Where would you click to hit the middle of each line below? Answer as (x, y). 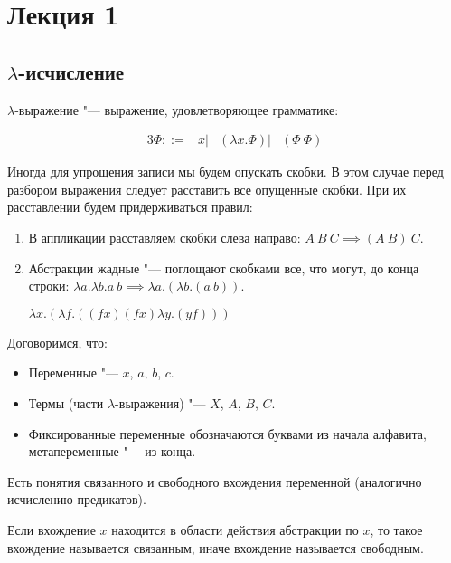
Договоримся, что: (57, 342)
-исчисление (71, 71)
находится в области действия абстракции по (235, 529)
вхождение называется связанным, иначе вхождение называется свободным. (216, 547)
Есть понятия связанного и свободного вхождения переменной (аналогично (215, 481)
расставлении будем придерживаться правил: (130, 207)
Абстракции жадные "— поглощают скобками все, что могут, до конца (224, 267)
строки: (49, 286)
